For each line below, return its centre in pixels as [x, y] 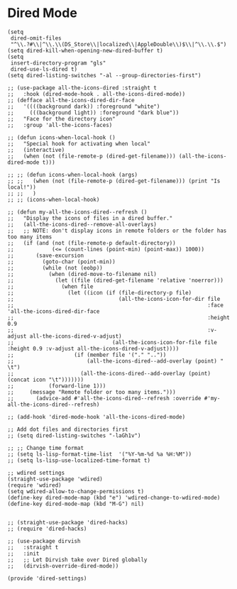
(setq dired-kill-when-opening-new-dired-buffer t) [85, 50]
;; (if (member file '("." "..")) [87, 355]
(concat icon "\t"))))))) [45, 380]
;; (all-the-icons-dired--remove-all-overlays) [82, 224]
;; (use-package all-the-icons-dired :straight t [82, 88]
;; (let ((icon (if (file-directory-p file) [100, 292]
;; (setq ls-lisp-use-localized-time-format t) [79, 460]
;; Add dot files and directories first [68, 429]
